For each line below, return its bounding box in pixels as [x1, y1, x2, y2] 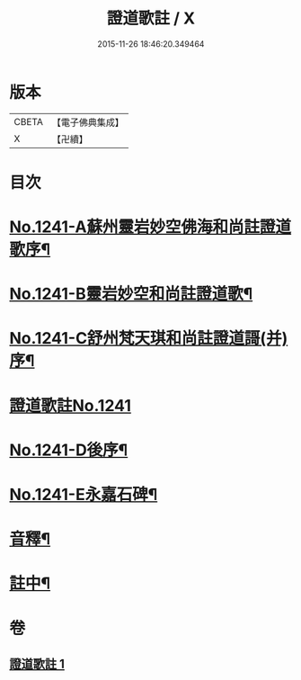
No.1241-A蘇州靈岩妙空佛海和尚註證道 [9, 217, 292, 237]
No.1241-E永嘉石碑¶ [9, 485, 158, 505]
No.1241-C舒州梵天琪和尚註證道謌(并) [9, 328, 288, 349]
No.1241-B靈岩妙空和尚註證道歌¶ [9, 284, 253, 304]
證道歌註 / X [106, 8, 196, 29]
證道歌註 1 [9, 656, 66, 671]
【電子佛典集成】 [51, 116, 124, 129]
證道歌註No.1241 [9, 395, 132, 416]
